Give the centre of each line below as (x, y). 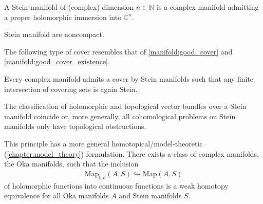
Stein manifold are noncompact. (54, 34)
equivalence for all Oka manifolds (57, 196)
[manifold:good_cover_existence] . (57, 61)
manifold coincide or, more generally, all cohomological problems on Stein (120, 116)
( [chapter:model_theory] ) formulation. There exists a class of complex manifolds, (132, 153)
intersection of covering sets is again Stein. (71, 89)
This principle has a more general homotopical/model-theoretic (104, 143)
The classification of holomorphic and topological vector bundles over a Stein (125, 106)
